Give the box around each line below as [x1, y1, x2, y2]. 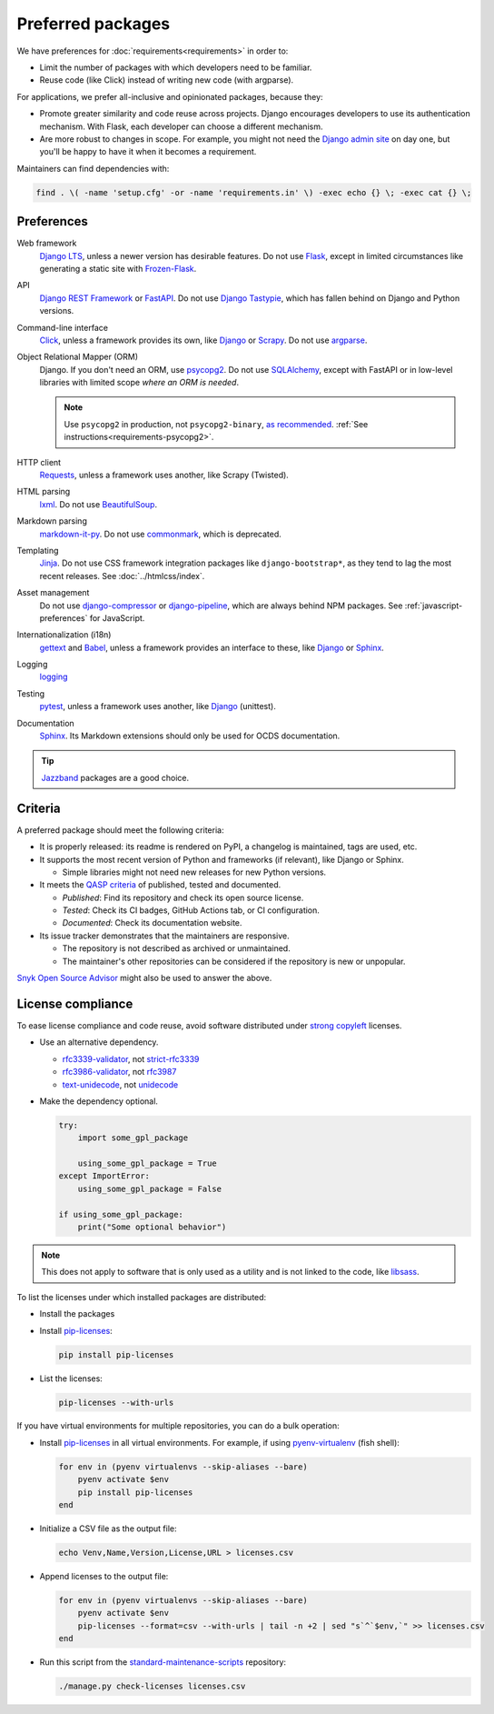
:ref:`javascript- [404, 600, 463, 611]
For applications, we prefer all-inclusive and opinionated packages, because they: [16, 91, 323, 102]
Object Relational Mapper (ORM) [16, 351, 138, 363]
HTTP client [16, 456, 62, 467]
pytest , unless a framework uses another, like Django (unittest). [39, 701, 276, 712]
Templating [16, 545, 59, 556]
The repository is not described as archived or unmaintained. [62, 943, 291, 954]
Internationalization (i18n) [16, 629, 112, 640]
